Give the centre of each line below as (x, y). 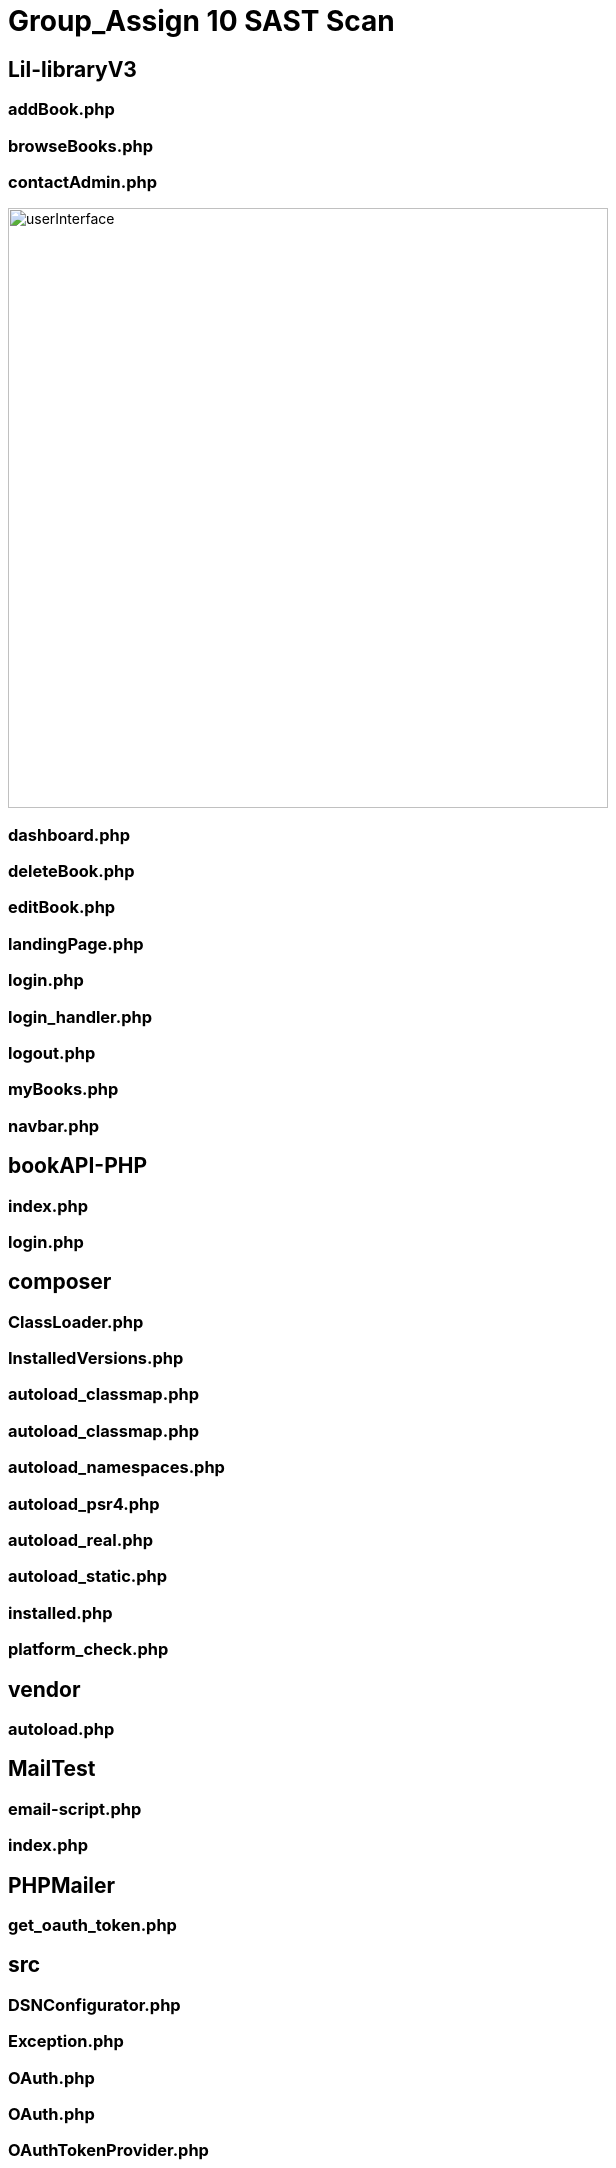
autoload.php (61, 1728)
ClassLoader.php (76, 1321)
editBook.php (62, 907)
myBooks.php (63, 1089)
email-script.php (75, 1808)
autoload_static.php (88, 1576)
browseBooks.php (81, 145)
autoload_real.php (80, 1539)
